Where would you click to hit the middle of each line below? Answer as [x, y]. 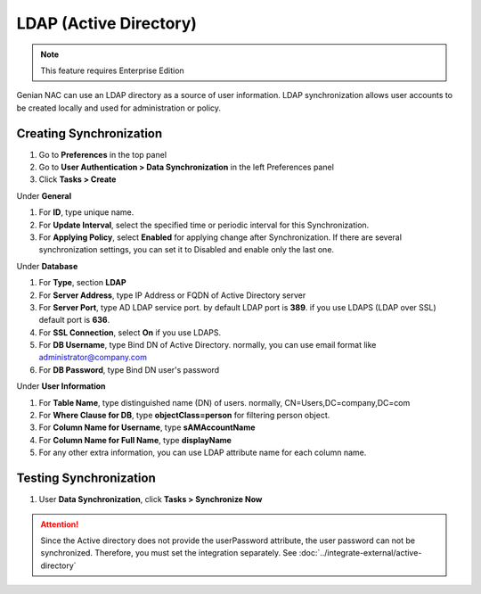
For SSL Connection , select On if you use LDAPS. [130, 332]
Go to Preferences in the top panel [103, 154]
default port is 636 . [74, 320]
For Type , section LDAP [82, 283]
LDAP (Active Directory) [107, 23]
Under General [44, 195]
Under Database [47, 266]
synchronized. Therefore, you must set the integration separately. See [169, 553]
